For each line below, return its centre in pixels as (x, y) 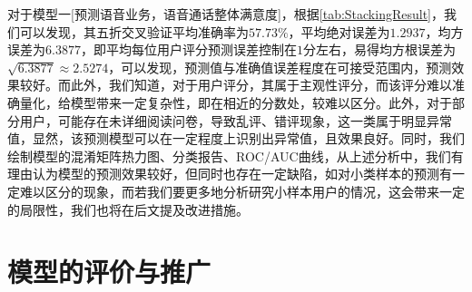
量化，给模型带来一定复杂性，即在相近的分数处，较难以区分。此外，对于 (236, 102)
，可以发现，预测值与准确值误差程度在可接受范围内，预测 (280, 67)
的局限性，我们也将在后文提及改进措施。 (128, 209)
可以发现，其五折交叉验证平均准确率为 (134, 31)
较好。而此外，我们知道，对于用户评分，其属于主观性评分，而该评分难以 (236, 85)
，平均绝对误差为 (339, 31)
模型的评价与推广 (109, 272)
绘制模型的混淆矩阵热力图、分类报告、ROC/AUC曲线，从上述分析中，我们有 (236, 156)
